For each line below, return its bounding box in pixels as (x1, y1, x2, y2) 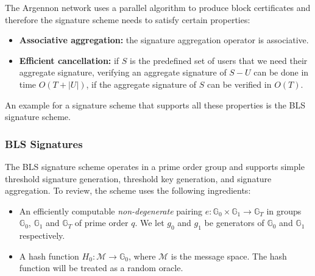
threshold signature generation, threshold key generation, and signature (5, 172, 272, 185)
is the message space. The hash (171, 249, 287, 262)
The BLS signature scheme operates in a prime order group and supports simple (5, 160, 305, 172)
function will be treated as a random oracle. (19, 261, 183, 274)
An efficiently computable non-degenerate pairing (19, 204, 203, 217)
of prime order (74, 216, 129, 229)
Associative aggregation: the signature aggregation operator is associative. (19, 34, 309, 46)
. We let (135, 216, 165, 229)
